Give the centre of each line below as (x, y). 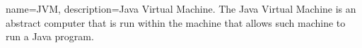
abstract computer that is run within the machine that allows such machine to (176, 22)
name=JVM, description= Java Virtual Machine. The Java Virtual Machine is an (181, 8)
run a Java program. (50, 36)
